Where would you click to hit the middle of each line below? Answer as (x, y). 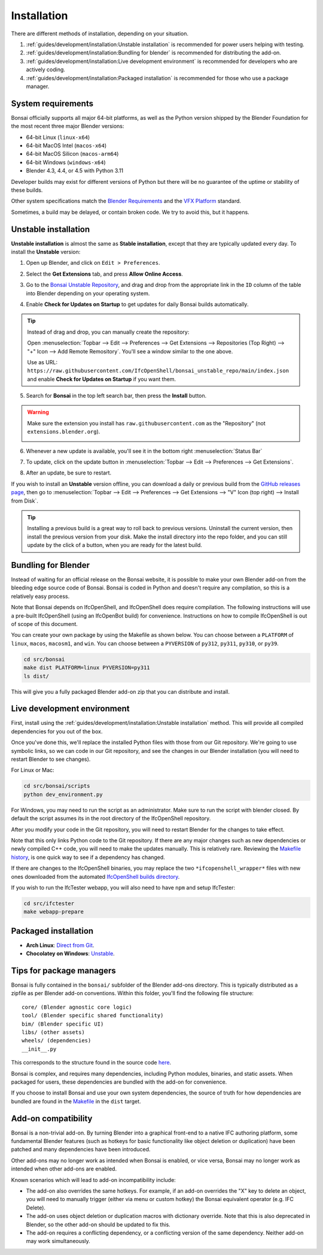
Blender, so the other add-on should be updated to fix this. (98, 1224)
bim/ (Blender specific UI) (63, 1024)
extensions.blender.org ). (64, 432)
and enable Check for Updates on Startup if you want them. (102, 379)
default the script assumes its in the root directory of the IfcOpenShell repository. (111, 818)
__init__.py (39, 1049)
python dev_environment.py (63, 794)
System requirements (52, 103)
